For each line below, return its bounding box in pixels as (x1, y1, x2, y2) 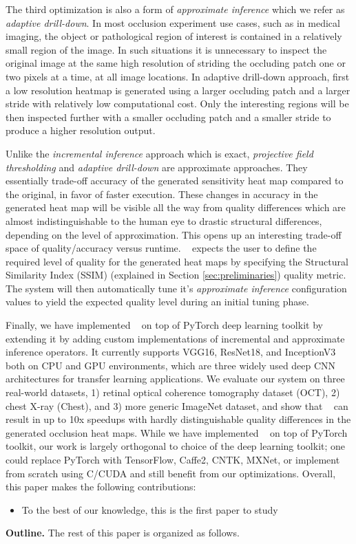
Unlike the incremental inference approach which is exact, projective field (6, 146, 313, 160)
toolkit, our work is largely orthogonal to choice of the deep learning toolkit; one (6, 439, 346, 453)
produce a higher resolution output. (6, 123, 156, 138)
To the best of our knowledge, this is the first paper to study (21, 502, 278, 516)
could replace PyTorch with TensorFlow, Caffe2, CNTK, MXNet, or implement (6, 453, 340, 466)
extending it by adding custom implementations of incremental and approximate (6, 331, 345, 345)
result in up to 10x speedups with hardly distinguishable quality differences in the (6, 412, 351, 426)
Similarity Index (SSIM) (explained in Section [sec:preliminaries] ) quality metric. (6, 268, 346, 282)
